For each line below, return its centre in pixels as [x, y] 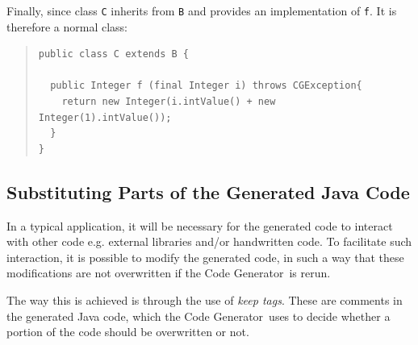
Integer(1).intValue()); [105, 117]
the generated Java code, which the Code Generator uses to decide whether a [199, 316]
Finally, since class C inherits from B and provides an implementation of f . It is [202, 10]
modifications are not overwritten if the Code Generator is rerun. [169, 273]
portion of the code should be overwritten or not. [128, 332]
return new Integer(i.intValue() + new [169, 102]
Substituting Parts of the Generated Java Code [208, 191]
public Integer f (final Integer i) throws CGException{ [206, 86]
